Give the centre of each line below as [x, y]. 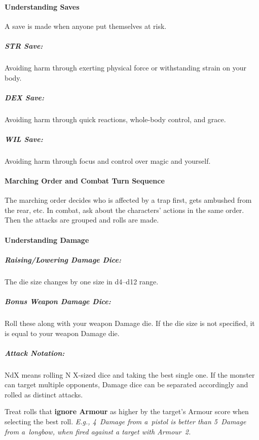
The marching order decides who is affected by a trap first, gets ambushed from [128, 200]
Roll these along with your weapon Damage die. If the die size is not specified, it [130, 323]
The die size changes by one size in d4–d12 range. [82, 281]
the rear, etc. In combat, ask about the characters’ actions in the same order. [124, 210]
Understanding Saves [42, 6]
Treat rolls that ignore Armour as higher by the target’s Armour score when [127, 411]
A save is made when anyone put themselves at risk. [86, 26]
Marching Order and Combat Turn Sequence [85, 181]
